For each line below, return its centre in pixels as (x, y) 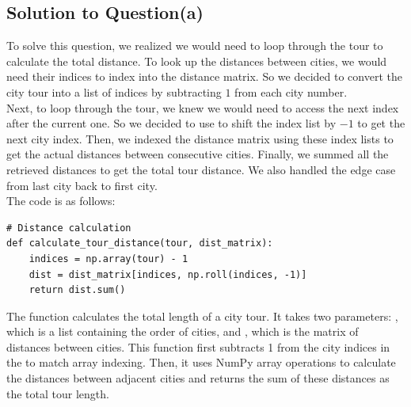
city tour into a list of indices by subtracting (114, 91)
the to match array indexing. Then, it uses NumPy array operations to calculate (201, 362)
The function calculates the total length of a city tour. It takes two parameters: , (202, 316)
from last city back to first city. (82, 185)
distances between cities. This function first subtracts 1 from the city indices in (198, 346)
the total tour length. (58, 393)
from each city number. (291, 91)
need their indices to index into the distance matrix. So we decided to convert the (204, 76)
